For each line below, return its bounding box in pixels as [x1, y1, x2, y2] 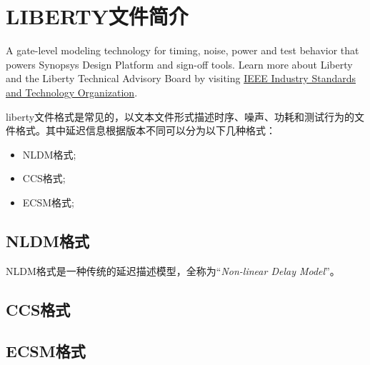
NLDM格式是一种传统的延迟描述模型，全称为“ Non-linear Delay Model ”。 [6, 263, 340, 278]
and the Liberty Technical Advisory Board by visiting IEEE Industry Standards [6, 71, 356, 86]
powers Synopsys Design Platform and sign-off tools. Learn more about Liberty [6, 56, 353, 71]
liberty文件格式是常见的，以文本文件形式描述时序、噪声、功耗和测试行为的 [6, 109, 355, 124]
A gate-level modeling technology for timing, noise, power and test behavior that [6, 43, 359, 58]
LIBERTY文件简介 [6, 1, 189, 31]
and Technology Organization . [6, 84, 138, 99]
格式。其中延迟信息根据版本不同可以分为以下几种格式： [15, 123, 276, 138]
